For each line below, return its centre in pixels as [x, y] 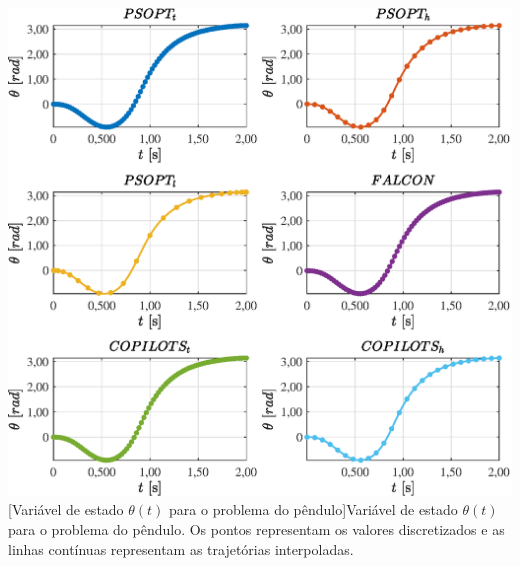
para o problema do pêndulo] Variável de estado [313, 509]
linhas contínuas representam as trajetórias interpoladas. [181, 548]
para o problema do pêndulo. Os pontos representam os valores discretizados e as [256, 528]
